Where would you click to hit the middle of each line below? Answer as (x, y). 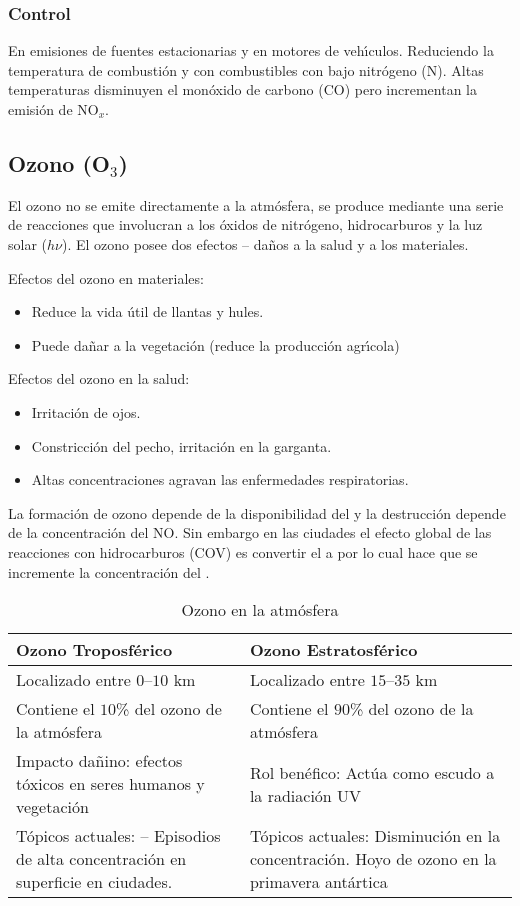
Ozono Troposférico (94, 650)
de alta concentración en (101, 859)
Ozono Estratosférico (333, 650)
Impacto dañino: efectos (99, 761)
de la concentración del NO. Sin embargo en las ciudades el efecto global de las (250, 532)
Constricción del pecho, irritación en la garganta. (181, 445)
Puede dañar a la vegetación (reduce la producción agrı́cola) (215, 344)
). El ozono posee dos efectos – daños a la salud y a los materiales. (265, 243)
